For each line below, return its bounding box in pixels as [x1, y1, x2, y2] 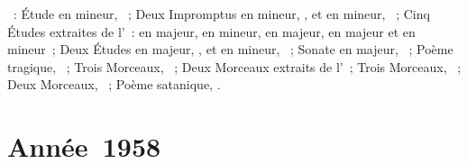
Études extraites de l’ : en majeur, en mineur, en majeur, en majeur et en [7, 22, 416, 41]
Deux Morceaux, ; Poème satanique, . [7, 75, 221, 94]
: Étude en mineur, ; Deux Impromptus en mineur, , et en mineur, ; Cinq [13, 5, 430, 23]
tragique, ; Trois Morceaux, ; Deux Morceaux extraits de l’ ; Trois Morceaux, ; [7, 57, 462, 76]
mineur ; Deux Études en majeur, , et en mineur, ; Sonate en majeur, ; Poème [7, 40, 453, 59]
